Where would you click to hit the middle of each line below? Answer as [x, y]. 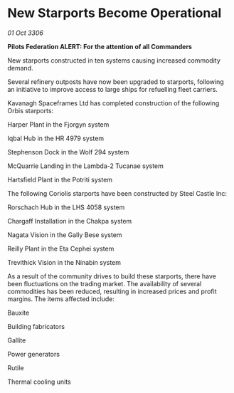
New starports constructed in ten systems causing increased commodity [114, 60]
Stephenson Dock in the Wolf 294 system [68, 152]
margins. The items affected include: [61, 299]
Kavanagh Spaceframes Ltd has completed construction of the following [113, 103]
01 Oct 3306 [26, 33]
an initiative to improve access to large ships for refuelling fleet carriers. [113, 89]
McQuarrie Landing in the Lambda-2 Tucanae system [85, 166]
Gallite [17, 340]
